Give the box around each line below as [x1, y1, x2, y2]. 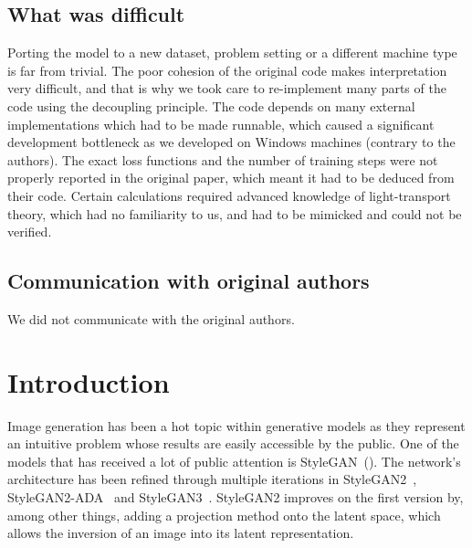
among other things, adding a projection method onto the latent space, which [7, 505, 441, 524]
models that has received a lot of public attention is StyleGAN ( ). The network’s [7, 451, 461, 470]
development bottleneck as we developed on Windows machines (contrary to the [7, 132, 456, 152]
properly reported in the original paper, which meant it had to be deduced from [7, 168, 455, 187]
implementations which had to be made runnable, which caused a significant [7, 114, 435, 133]
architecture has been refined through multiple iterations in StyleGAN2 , [7, 469, 417, 489]
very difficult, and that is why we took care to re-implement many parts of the [7, 79, 446, 98]
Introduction [7, 363, 170, 400]
